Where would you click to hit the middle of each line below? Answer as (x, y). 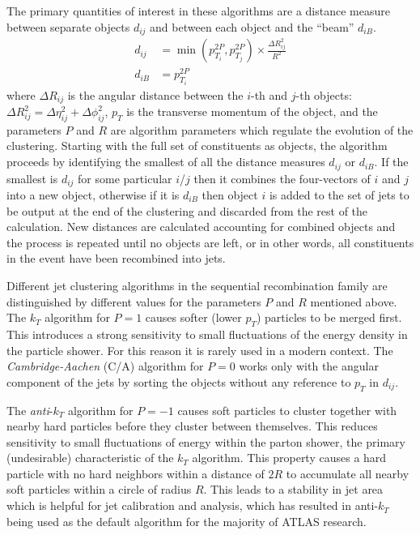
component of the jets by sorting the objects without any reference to (179, 381)
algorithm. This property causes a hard (289, 458)
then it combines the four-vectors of (282, 178)
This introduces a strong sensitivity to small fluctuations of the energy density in (207, 334)
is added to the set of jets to (339, 194)
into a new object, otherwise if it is (93, 194)
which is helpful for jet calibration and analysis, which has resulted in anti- (193, 505)
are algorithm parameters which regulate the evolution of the (262, 129)
